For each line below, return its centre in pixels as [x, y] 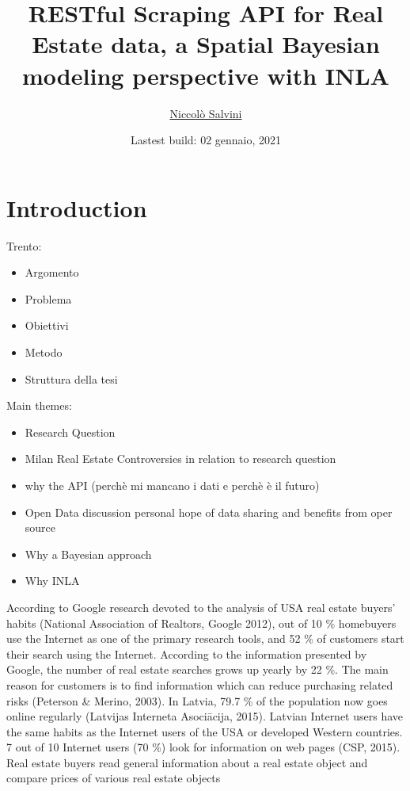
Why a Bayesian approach [88, 554]
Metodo [44, 352]
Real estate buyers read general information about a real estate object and [187, 762]
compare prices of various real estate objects [114, 778]
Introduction [77, 207]
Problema [48, 298]
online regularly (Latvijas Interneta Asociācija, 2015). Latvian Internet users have [205, 716]
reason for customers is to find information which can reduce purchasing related [200, 684]
